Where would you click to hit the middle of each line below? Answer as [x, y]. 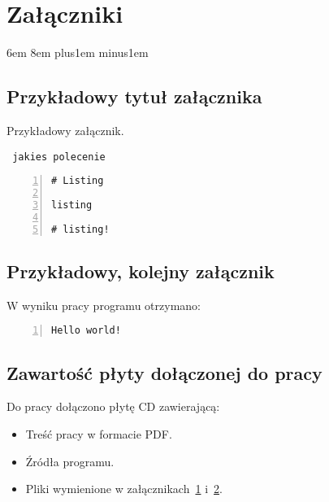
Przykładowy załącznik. [65, 130]
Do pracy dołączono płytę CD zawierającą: [113, 406]
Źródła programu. [70, 461]
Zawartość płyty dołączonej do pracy [164, 372]
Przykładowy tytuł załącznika [134, 96]
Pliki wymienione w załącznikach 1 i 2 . [124, 489]
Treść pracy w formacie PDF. [99, 434]
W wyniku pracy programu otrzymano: [104, 305]
